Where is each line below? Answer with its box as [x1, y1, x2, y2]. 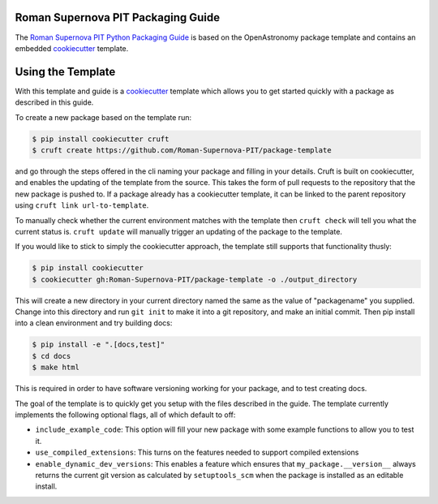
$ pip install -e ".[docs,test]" [32, 340, 165, 349]
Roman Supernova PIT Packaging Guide [15, 11, 221, 24]
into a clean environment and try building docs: [15, 318, 173, 328]
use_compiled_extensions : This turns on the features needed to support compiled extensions [35, 447, 359, 458]
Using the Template [15, 65, 116, 79]
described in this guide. [15, 97, 94, 107]
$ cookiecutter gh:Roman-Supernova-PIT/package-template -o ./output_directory [32, 274, 358, 284]
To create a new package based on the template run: [15, 112, 192, 122]
